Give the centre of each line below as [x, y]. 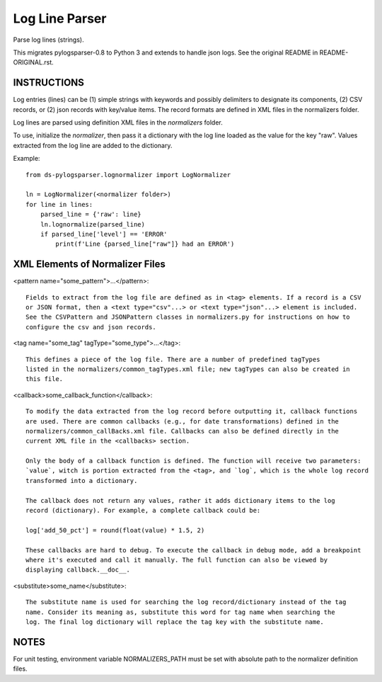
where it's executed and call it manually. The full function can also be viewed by [177, 560]
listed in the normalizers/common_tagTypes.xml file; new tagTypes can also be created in [188, 369]
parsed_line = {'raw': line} [91, 215]
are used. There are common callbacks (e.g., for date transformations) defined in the [183, 421]
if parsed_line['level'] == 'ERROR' [104, 234]
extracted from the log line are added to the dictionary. [93, 145]
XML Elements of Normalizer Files [89, 265]
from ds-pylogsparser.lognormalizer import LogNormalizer [128, 175]
